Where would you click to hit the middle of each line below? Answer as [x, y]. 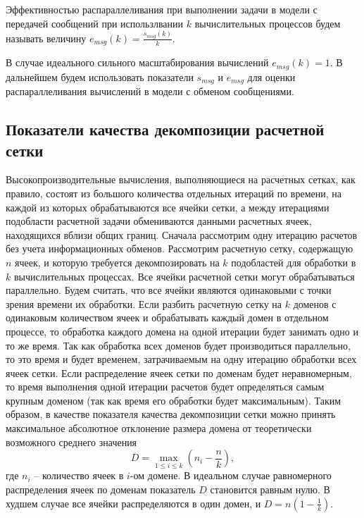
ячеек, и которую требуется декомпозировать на [117, 262]
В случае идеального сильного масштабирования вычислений [137, 62]
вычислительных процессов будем [268, 23]
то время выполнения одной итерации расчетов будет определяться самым [165, 387]
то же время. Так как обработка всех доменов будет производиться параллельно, [178, 345]
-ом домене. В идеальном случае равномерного [231, 475]
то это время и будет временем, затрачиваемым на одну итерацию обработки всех [181, 359]
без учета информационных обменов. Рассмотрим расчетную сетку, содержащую [180, 248]
